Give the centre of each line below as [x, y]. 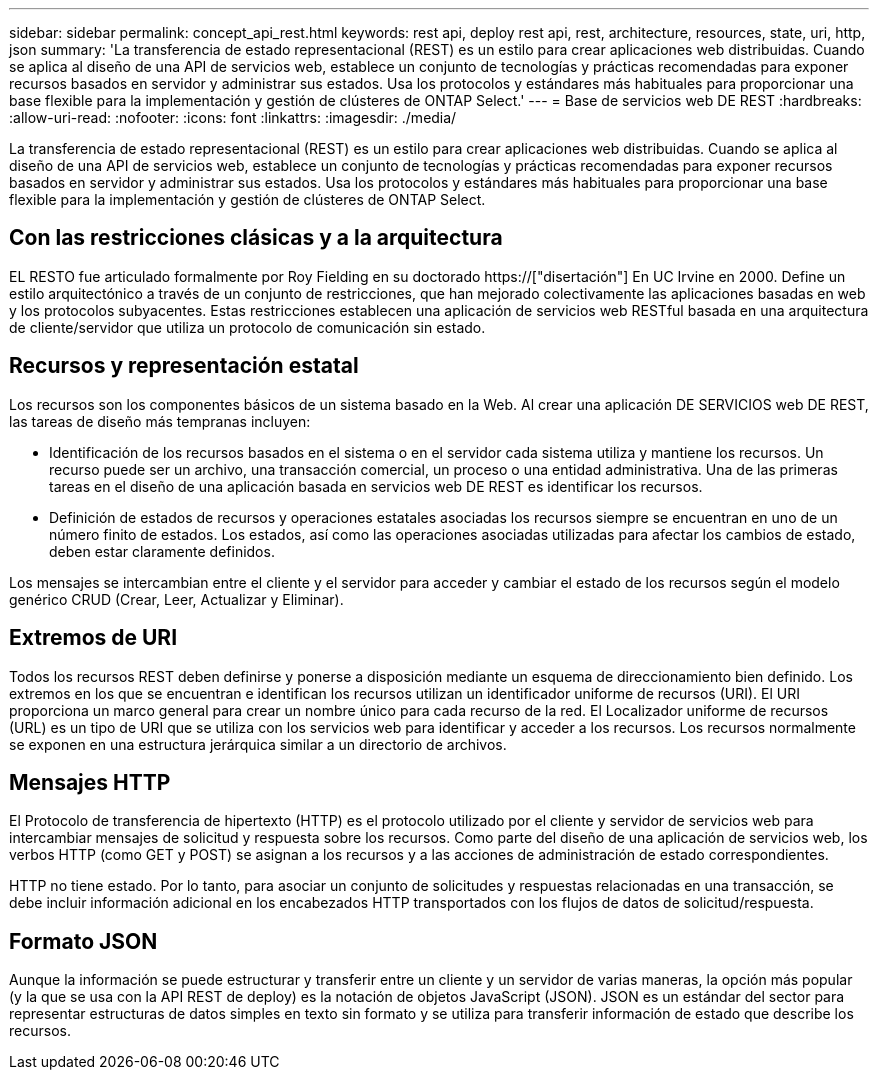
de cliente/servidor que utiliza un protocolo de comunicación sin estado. [247, 327]
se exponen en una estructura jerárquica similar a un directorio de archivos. [258, 744]
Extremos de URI [93, 638]
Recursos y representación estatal [184, 366]
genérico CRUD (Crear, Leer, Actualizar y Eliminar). [176, 599]
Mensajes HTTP [90, 782]
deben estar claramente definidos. [162, 551]
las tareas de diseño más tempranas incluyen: [160, 421]
